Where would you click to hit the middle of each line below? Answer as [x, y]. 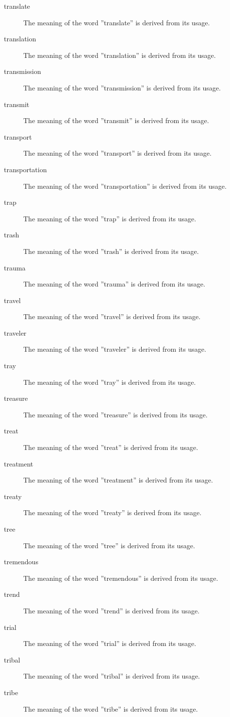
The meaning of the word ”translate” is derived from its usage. [117, 22]
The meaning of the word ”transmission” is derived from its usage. [122, 87]
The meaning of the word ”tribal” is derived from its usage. [112, 676]
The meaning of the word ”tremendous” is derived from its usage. [121, 578]
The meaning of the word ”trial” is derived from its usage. [110, 643]
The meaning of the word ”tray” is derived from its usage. [110, 382]
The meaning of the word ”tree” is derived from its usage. [109, 545]
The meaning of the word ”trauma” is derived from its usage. [114, 284]
